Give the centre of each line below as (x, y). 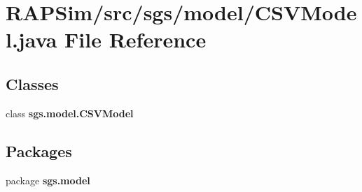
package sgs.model (48, 180)
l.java (32, 39)
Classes (32, 83)
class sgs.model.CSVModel (70, 113)
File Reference (135, 39)
